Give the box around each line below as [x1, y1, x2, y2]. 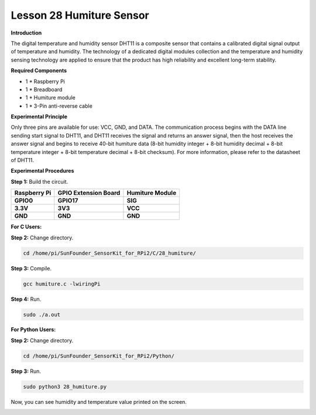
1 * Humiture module [25, 94, 75, 101]
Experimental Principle [11, 113, 67, 120]
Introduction [11, 29, 42, 36]
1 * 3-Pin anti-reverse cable [25, 102, 93, 109]
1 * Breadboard [25, 85, 63, 93]
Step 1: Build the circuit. [11, 178, 68, 185]
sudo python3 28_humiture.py [23, 383, 107, 390]
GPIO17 [57, 197, 78, 205]
